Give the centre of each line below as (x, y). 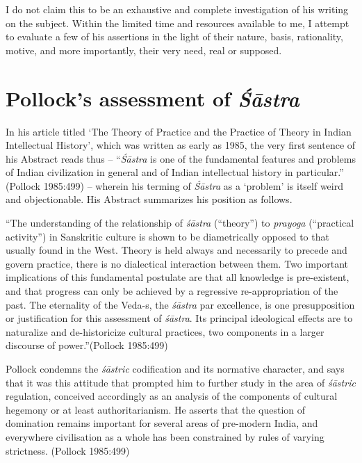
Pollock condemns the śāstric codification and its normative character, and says (175, 368)
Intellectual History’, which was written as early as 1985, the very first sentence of (181, 145)
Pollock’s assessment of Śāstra (153, 98)
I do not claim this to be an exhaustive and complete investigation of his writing (177, 9)
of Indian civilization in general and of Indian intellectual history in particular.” (175, 172)
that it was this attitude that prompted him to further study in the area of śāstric (181, 382)
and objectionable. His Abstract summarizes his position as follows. (149, 199)
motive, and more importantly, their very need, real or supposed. (144, 50)
